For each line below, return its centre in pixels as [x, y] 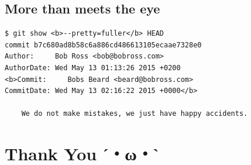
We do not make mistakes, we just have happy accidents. [135, 114]
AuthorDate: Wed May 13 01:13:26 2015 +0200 [93, 68]
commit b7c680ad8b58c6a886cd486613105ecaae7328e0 [103, 45]
